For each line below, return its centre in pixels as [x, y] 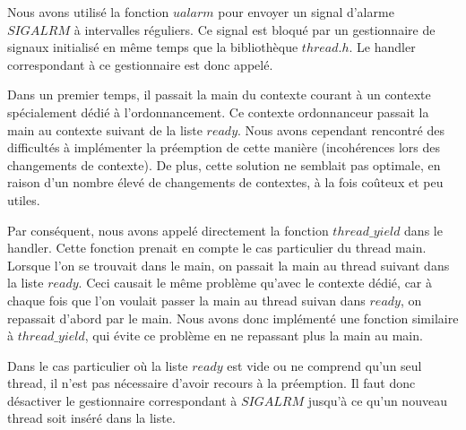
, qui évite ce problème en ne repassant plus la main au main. [254, 335]
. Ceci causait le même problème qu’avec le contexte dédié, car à [255, 283]
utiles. [24, 199]
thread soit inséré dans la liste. [91, 418]
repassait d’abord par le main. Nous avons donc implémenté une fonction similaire [233, 318]
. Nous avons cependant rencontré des [341, 129]
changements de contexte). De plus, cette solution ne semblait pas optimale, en [224, 164]
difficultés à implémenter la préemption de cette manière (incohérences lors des [224, 147]
